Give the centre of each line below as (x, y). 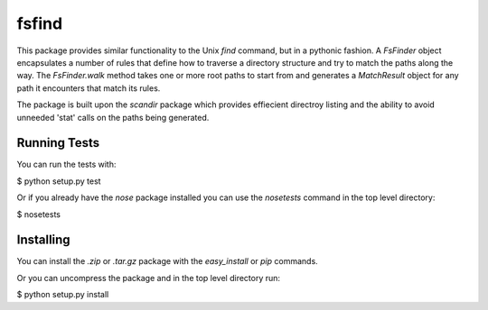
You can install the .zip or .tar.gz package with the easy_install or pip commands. (167, 261)
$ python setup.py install (63, 295)
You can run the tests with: (66, 164)
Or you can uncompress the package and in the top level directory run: (148, 278)
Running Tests (58, 143)
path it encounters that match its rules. (89, 88)
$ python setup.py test (59, 181)
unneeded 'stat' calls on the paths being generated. (113, 117)
